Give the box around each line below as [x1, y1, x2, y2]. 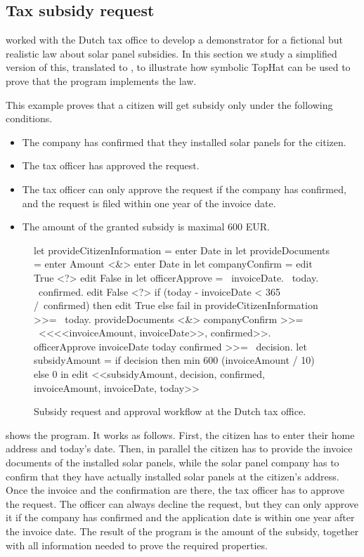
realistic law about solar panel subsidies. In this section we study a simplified [6, 46, 337, 60]
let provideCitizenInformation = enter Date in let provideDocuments [34, 242, 330, 257]
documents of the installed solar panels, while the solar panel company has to [6, 455, 339, 470]
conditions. [6, 111, 53, 126]
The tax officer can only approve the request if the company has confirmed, [22, 181, 346, 196]
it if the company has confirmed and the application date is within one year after [6, 510, 355, 525]
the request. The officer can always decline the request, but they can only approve [6, 496, 359, 511]
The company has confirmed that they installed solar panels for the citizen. [22, 134, 346, 149]
